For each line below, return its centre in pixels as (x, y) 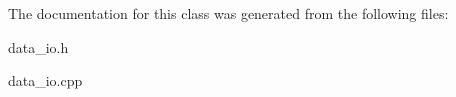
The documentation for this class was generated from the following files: (228, 13)
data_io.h (38, 46)
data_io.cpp (45, 80)
